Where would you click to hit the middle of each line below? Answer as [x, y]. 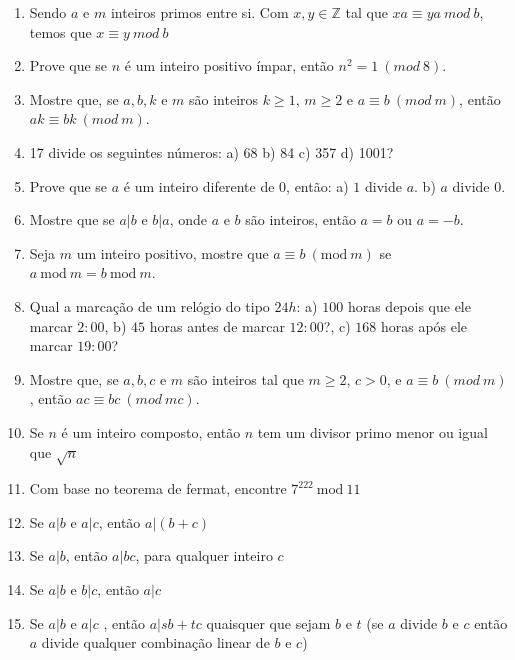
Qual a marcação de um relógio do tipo [149, 305]
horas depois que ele [409, 305]
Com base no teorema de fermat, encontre [158, 488]
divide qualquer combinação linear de [155, 642]
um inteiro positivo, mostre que [172, 252]
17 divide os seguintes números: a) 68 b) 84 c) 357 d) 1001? [211, 151]
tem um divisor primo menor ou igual [372, 431]
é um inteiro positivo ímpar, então [229, 65]
